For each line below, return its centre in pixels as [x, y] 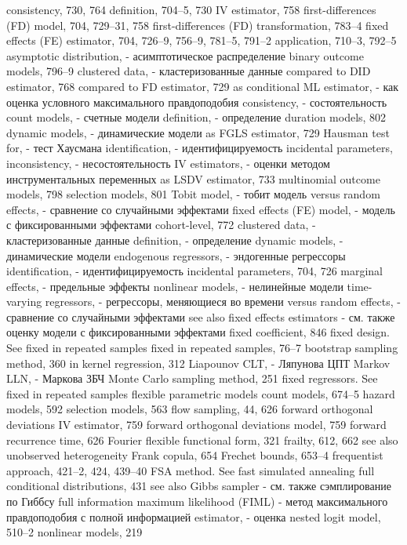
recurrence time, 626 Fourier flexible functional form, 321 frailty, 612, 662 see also [202, 440]
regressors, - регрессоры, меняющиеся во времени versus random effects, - [223, 302]
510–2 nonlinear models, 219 [74, 532]
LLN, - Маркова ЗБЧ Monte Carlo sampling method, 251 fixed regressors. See [192, 378]
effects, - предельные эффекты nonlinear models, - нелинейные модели [175, 286]
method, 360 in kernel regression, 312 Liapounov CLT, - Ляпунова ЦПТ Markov [198, 363]
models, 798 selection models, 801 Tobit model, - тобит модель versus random [193, 194]
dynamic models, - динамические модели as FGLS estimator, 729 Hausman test [198, 132]
